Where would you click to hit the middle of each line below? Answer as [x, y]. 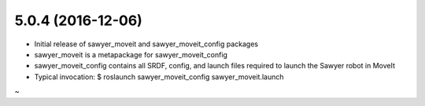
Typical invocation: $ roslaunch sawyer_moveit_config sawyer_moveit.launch [159, 77]
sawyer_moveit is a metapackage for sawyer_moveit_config [131, 54]
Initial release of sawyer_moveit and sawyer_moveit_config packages [146, 44]
